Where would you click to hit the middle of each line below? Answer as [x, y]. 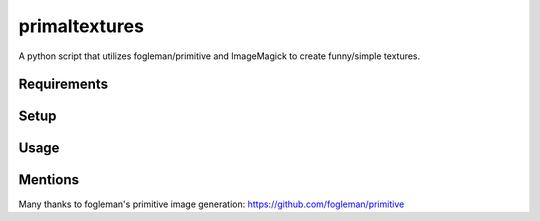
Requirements [63, 84]
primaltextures [81, 26]
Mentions [49, 180]
